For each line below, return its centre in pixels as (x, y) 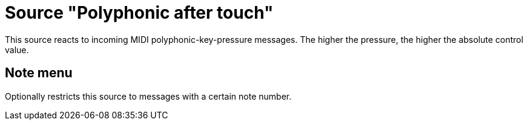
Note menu (39, 73)
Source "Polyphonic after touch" (139, 13)
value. (17, 50)
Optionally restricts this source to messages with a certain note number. (148, 96)
